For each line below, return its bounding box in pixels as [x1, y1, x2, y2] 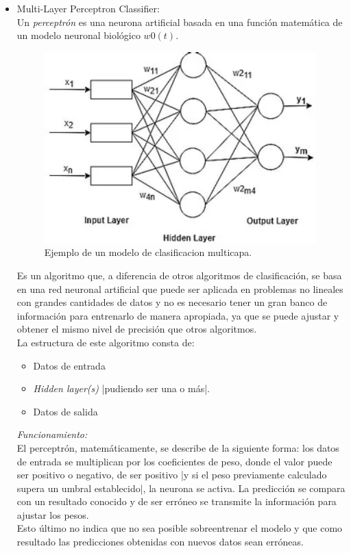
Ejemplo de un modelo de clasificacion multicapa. [44, 245, 252, 259]
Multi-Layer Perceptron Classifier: [16, 1, 160, 15]
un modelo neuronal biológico [16, 28, 141, 42]
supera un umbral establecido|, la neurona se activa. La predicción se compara [16, 480, 346, 495]
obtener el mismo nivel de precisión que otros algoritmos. [16, 322, 257, 336]
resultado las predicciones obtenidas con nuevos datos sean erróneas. [16, 535, 304, 549]
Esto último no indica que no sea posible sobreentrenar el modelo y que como [16, 521, 343, 535]
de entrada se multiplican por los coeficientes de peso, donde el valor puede [16, 454, 332, 468]
